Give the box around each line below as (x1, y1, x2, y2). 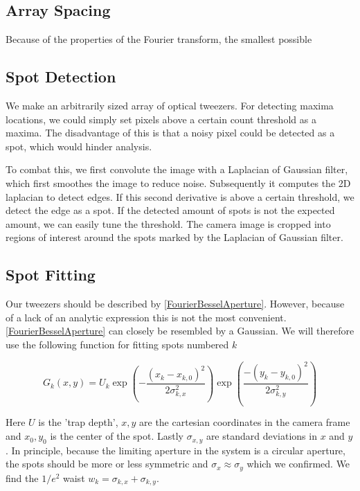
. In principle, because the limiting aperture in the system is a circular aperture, (6, 443, 345, 457)
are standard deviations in (206, 429, 317, 443)
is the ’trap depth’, (38, 415, 118, 429)
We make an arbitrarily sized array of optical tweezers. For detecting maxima (6, 98, 334, 112)
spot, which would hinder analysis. (6, 139, 152, 153)
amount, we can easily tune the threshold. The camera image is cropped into (6, 216, 331, 231)
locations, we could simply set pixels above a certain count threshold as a (6, 111, 316, 126)
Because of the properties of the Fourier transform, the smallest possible (6, 32, 312, 46)
